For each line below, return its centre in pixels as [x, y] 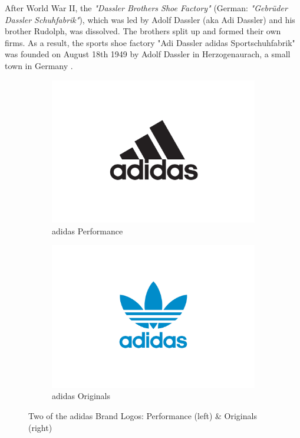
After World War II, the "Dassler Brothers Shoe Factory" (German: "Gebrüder [146, 8]
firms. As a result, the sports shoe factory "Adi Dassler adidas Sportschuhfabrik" [150, 42]
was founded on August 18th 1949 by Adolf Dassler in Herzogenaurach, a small [148, 54]
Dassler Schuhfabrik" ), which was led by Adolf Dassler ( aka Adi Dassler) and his [150, 19]
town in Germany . [39, 65]
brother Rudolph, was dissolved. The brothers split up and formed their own [143, 31]
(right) [40, 427]
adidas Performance [88, 231]
